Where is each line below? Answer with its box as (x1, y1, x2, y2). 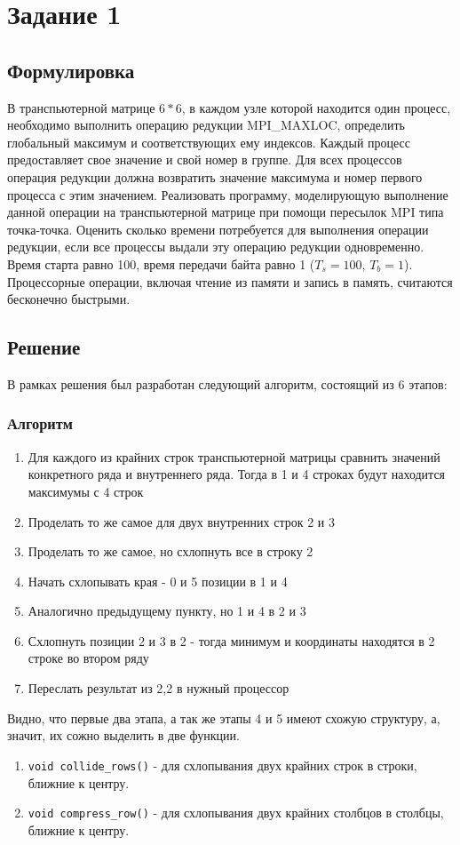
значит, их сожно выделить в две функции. (7, 726, 240, 745)
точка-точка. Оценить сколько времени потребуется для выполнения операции (7, 219, 429, 238)
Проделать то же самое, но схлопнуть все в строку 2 (28, 542, 313, 561)
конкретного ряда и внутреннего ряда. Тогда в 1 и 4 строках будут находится (28, 465, 446, 483)
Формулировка (7, 56, 135, 84)
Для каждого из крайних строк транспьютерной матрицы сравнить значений (28, 447, 440, 466)
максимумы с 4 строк (28, 482, 144, 500)
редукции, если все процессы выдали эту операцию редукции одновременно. (7, 237, 424, 256)
